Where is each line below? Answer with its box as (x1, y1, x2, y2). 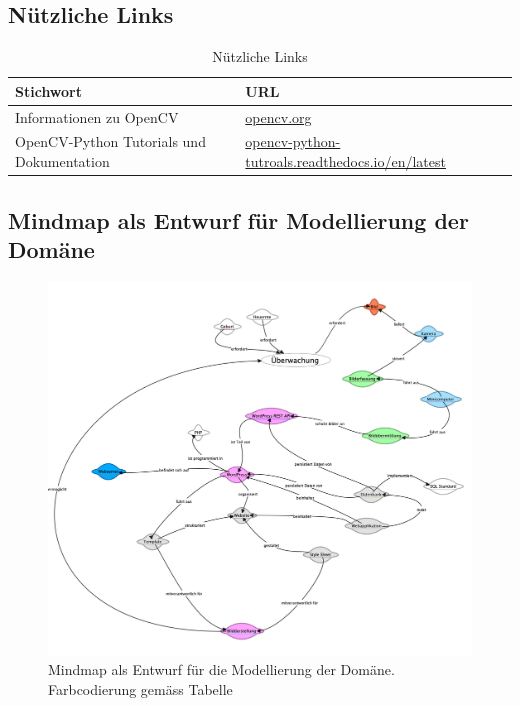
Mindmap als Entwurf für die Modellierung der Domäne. (48, 659, 395, 680)
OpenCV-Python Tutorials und (15, 131, 206, 152)
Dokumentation (15, 151, 110, 172)
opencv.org (245, 106, 312, 127)
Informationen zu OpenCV (15, 106, 179, 127)
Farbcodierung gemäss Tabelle (48, 678, 233, 699)
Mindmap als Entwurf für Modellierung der (8, 204, 469, 235)
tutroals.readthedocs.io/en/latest (245, 151, 446, 172)
